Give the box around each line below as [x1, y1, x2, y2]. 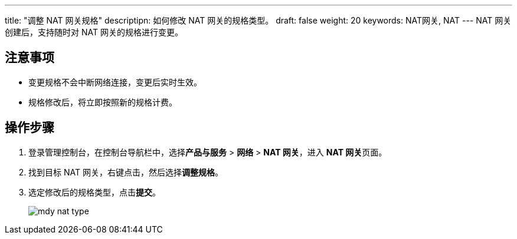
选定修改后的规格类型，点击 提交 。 [28, 187, 161, 197]
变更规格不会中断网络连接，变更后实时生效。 [28, 77, 202, 87]
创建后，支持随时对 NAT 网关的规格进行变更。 [5, 27, 183, 37]
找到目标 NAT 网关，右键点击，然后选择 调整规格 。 [28, 167, 223, 177]
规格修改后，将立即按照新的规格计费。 [28, 97, 177, 107]
